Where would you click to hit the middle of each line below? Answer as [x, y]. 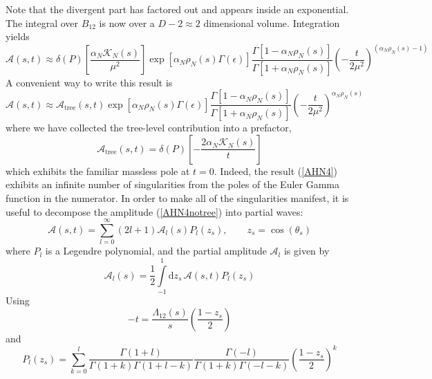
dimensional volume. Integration [272, 22]
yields [18, 36]
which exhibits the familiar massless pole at [98, 170]
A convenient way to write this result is [89, 82]
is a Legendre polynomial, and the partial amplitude [156, 251]
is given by [307, 251]
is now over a [127, 22]
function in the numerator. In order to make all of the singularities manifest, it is [177, 197]
